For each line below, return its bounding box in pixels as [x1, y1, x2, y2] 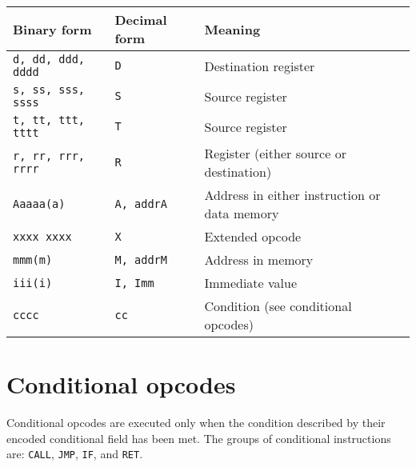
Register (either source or [204, 144, 346, 162]
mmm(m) [13, 253, 53, 266]
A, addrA [114, 198, 167, 210]
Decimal [114, 10, 167, 29]
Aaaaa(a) [13, 198, 66, 210]
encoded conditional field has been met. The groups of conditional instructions [6, 429, 391, 446]
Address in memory [204, 250, 314, 269]
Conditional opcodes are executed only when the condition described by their [6, 414, 386, 431]
